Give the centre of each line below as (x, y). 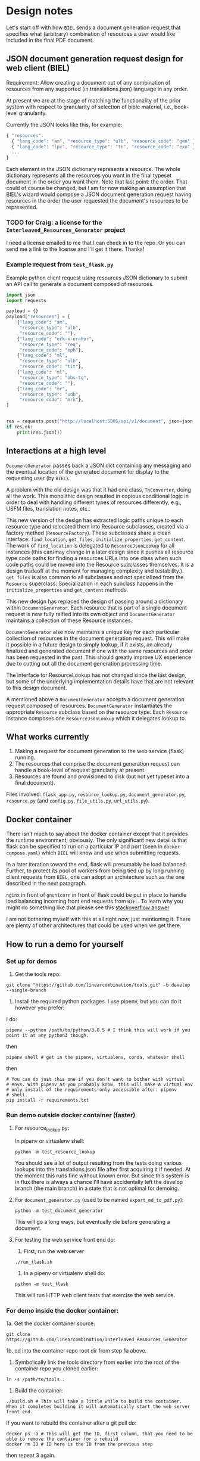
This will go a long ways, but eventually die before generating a (92, 1222)
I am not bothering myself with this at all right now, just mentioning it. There (99, 919)
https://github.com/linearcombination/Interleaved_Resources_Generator (97, 1340)
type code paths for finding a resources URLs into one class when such (94, 558)
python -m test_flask (41, 1284)
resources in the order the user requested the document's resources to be (97, 201)
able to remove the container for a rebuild (62, 1439)
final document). (35, 783)
